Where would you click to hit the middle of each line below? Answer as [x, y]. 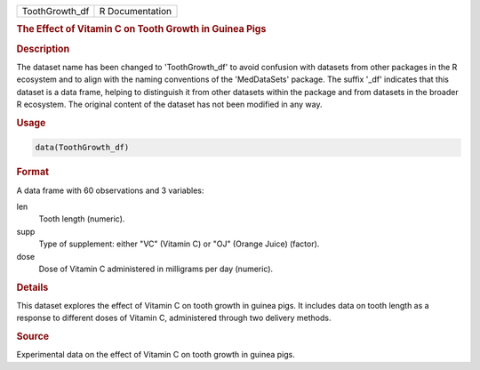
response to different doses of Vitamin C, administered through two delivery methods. [174, 318]
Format [32, 172]
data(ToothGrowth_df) [82, 148]
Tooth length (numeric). [82, 219]
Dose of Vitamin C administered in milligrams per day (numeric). [156, 269]
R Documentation [136, 11]
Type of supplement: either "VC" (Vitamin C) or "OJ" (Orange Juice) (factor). [179, 244]
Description [43, 49]
